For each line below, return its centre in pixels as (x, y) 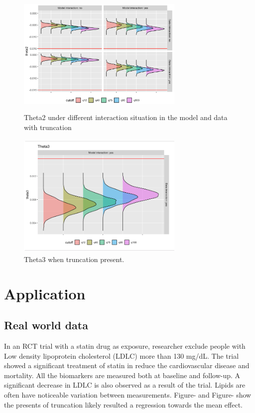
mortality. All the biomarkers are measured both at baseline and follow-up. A (122, 375)
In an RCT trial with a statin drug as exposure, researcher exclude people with (125, 346)
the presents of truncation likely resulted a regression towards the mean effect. (123, 404)
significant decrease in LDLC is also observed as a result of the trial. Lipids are (125, 385)
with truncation (48, 127)
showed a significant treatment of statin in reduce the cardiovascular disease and (127, 365)
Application (45, 293)
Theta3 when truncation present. (74, 259)
